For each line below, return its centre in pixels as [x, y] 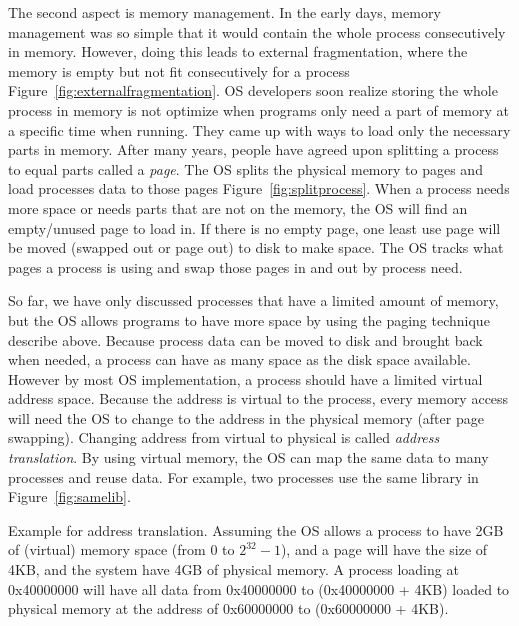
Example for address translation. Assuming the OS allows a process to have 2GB [256, 529]
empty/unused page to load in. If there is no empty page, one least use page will [254, 227]
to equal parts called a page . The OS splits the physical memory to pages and [245, 168]
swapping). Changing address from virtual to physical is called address [224, 437]
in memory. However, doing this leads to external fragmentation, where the [238, 51]
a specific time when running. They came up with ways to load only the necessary [259, 129]
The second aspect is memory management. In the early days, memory [224, 12]
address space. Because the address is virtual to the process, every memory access [258, 398]
